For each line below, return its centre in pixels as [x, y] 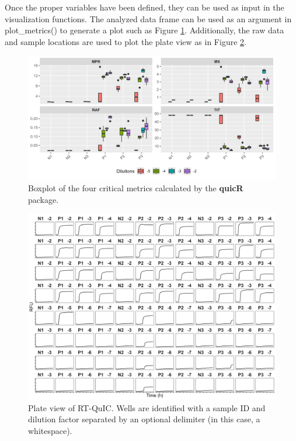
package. [43, 199]
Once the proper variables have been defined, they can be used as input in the [144, 7]
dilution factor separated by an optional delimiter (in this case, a [144, 419]
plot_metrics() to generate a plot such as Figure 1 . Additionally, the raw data [144, 30]
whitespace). [50, 430]
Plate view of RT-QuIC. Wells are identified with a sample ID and [147, 407]
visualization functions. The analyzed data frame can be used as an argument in [148, 18]
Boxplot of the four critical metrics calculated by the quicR [136, 187]
